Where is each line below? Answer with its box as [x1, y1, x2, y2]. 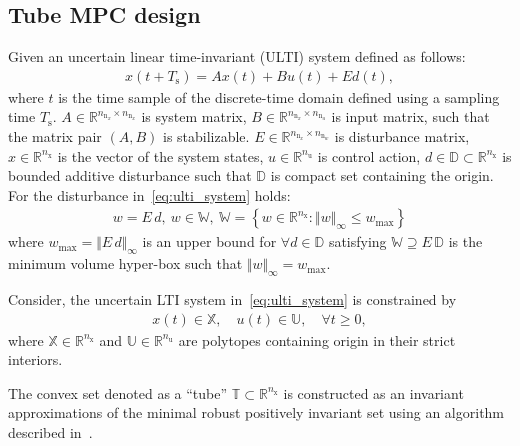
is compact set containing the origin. [270, 165, 494, 186]
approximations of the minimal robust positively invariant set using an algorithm [8, 402, 505, 423]
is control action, [317, 145, 421, 166]
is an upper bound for [142, 231, 277, 252]
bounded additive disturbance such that [8, 165, 252, 186]
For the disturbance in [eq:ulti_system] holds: [8, 184, 291, 205]
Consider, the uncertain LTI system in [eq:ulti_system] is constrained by [8, 289, 457, 310]
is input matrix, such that [331, 106, 490, 127]
